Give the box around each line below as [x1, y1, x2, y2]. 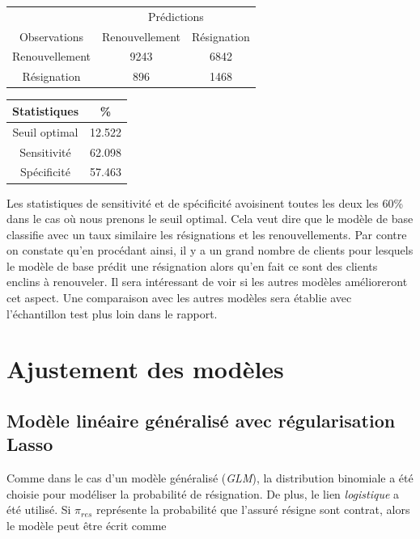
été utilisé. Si [6, 501, 71, 518]
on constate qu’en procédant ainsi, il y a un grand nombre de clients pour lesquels [6, 242, 414, 259]
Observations [19, 27, 84, 44]
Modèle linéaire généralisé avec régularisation [6, 408, 396, 433]
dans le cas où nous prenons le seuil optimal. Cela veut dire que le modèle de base [6, 210, 414, 227]
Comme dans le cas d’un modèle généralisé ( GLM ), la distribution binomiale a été [6, 470, 414, 486]
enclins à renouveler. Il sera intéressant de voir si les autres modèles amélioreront [6, 273, 408, 290]
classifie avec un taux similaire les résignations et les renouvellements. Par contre [6, 225, 407, 242]
